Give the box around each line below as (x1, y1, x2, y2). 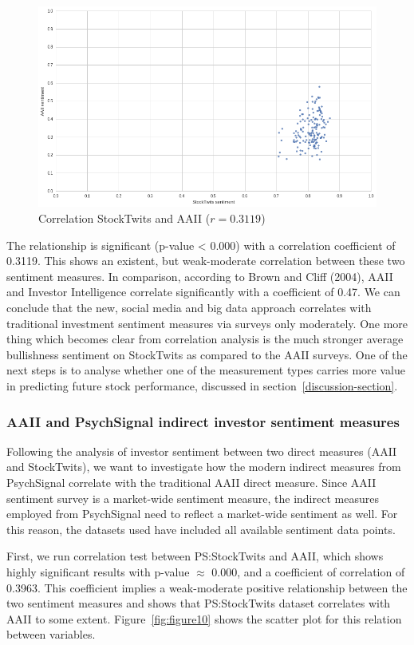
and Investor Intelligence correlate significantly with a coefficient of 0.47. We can (6, 283, 400, 300)
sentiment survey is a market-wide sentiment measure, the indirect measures (6, 489, 379, 506)
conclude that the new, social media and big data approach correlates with (6, 299, 372, 316)
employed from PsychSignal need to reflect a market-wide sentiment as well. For (6, 505, 398, 522)
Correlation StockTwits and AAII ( (38, 210, 211, 227)
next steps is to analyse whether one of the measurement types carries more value (6, 362, 405, 378)
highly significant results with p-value (6, 563, 190, 580)
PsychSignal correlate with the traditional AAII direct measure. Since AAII (6, 473, 377, 490)
